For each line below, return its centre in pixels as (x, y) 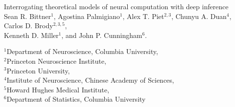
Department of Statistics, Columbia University (76, 99)
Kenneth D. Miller (31, 35)
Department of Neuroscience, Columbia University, (82, 51)
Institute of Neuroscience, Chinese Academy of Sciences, (90, 80)
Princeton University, (38, 70)
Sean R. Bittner (28, 16)
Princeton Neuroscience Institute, (56, 61)
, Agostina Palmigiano (87, 16)
